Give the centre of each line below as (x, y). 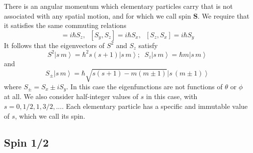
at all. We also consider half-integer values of (71, 96)
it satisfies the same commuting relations (65, 25)
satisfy (148, 45)
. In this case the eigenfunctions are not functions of (144, 87)
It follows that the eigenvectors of (54, 45)
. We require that (224, 15)
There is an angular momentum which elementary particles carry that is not (118, 6)
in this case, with (172, 96)
